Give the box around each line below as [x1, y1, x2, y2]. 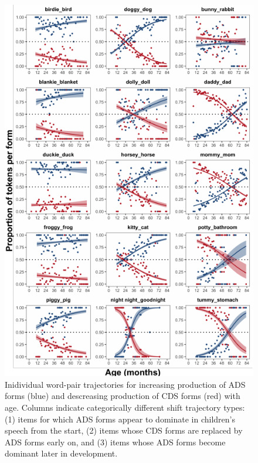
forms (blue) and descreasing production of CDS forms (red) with [5, 390, 240, 402]
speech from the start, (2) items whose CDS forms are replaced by [5, 424, 243, 437]
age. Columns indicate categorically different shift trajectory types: [5, 401, 245, 413]
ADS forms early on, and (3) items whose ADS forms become [5, 435, 226, 448]
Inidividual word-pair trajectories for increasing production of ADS [5, 378, 246, 390]
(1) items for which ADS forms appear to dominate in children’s [5, 412, 235, 425]
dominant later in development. [5, 447, 118, 459]
